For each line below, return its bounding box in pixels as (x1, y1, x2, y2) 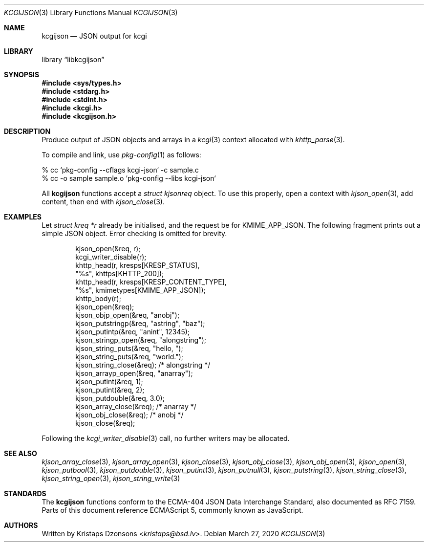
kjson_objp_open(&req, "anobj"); (75, 311, 180, 319)
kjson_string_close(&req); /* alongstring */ (75, 361, 211, 369)
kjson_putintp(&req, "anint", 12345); (75, 328, 190, 336)
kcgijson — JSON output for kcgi (42, 32, 147, 40)
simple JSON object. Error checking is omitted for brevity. (42, 229, 227, 238)
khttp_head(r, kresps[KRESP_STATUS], (75, 261, 200, 269)
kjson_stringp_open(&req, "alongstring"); (75, 336, 207, 344)
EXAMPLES (4, 213, 42, 221)
